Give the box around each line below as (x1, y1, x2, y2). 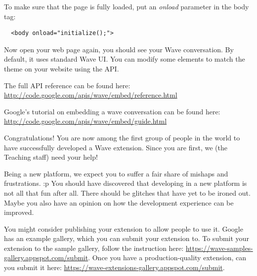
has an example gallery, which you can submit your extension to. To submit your (4, 233, 249, 243)
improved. (4, 207, 34, 217)
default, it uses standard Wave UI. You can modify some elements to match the (4, 54, 245, 64)
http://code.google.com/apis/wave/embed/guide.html (4, 116, 167, 126)
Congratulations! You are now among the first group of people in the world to (4, 132, 240, 142)
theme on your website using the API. (4, 63, 119, 73)
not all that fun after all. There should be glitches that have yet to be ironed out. (4, 187, 251, 198)
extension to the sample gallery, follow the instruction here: (4, 242, 184, 253)
